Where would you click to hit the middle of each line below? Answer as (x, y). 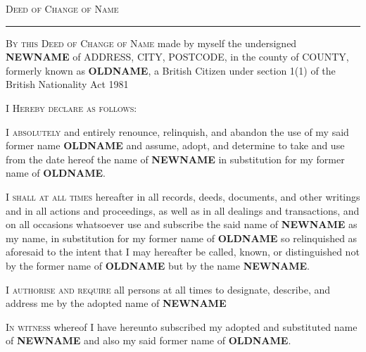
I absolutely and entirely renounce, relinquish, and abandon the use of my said (177, 131)
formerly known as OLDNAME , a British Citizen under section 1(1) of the (171, 70)
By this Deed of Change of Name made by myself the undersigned (151, 43)
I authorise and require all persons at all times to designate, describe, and (168, 289)
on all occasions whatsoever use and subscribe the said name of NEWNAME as (182, 224)
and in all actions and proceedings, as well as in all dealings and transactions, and (183, 210)
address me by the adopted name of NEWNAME (116, 303)
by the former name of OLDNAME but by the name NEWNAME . (158, 265)
